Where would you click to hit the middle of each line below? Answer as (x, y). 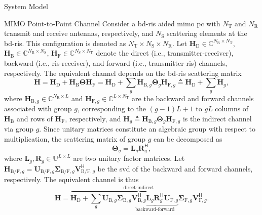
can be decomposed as (188, 138)
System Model (26, 6)
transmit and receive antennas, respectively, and (79, 33)
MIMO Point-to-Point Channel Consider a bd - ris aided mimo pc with (112, 23)
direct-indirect (139, 187)
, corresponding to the (112, 108)
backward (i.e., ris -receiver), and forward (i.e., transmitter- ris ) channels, (116, 62)
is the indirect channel (217, 118)
